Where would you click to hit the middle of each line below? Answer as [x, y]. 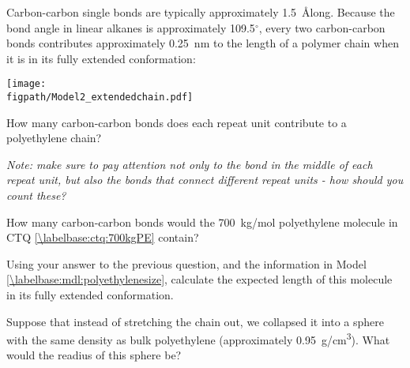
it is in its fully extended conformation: [101, 58]
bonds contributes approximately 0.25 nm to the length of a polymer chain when [203, 43]
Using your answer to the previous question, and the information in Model [186, 263]
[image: [26, 84]
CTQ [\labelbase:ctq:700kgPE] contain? [103, 237]
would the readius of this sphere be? [94, 355]
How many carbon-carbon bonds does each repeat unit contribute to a [177, 122]
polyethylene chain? [54, 138]
